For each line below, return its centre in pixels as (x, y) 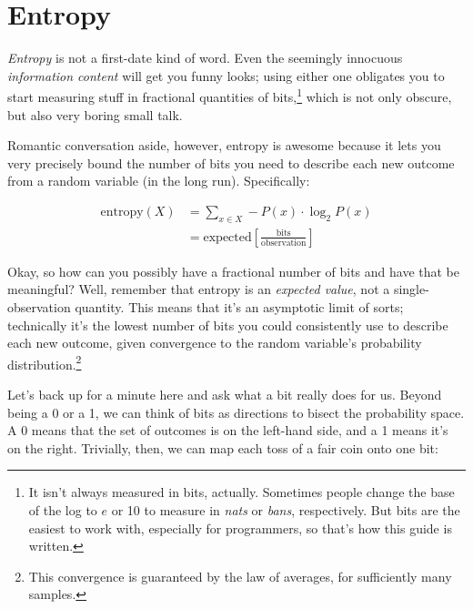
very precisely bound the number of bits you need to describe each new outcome (231, 162)
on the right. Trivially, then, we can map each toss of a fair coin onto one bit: (223, 447)
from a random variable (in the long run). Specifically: (159, 181)
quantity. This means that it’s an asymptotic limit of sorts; (239, 306)
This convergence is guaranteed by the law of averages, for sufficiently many (240, 576)
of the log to (63, 509)
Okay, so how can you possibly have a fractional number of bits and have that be (234, 271)
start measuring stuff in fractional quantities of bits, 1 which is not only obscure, (230, 95)
